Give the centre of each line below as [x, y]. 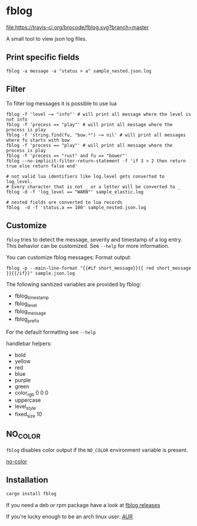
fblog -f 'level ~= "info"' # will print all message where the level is [99, 114]
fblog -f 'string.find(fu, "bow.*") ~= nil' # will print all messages [96, 135]
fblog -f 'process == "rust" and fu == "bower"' [67, 156]
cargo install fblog [32, 493]
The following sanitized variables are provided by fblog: [74, 285]
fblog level [26, 304]
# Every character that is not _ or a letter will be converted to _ [93, 187]
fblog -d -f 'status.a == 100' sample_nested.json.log [76, 207]
